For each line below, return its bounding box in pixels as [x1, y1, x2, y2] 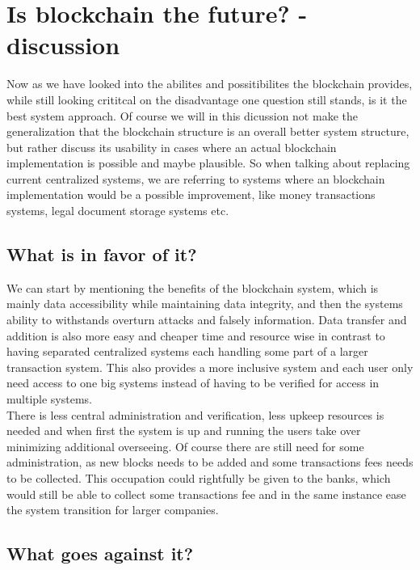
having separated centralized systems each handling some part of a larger [6, 343, 368, 360]
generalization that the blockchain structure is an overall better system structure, [6, 123, 409, 140]
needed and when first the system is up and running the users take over [6, 422, 361, 439]
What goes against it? [6, 541, 194, 566]
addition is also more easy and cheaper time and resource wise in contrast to [6, 327, 385, 344]
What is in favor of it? [6, 242, 197, 267]
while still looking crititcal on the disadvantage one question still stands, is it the [6, 91, 407, 108]
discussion [6, 28, 120, 61]
